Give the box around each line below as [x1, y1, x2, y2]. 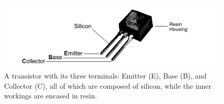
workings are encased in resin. [4, 90, 97, 101]
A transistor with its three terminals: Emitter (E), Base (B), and [4, 70, 207, 81]
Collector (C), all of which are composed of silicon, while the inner [4, 80, 212, 91]
